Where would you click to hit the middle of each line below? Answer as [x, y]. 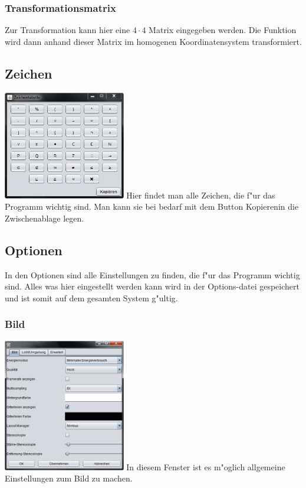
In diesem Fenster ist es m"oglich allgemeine [206, 466]
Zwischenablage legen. [45, 218]
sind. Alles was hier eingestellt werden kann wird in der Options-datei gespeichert [152, 286]
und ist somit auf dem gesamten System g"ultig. [91, 297]
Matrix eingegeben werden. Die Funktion [223, 30]
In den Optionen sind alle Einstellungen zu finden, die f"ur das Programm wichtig [152, 274]
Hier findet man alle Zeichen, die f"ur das [201, 195]
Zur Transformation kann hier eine [68, 30]
